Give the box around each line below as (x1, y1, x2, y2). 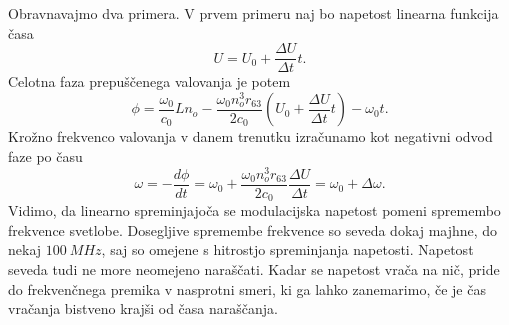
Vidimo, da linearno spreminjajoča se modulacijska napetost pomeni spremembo (8, 200, 501, 221)
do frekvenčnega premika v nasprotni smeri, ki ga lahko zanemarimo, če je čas (8, 278, 486, 299)
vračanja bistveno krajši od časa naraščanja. (8, 298, 278, 319)
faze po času (8, 145, 83, 166)
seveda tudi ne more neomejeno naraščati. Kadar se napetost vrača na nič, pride (8, 258, 500, 279)
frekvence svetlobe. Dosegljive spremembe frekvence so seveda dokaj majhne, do (8, 219, 498, 240)
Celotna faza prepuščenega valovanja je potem (8, 71, 291, 92)
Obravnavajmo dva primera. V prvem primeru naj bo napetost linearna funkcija (8, 3, 499, 23)
